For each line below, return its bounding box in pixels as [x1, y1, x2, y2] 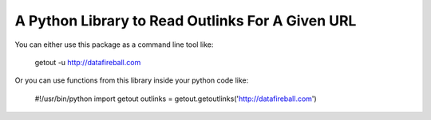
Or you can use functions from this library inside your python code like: [14, 75, 249, 85]
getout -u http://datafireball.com [34, 57, 141, 67]
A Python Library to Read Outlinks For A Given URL [14, 12, 357, 29]
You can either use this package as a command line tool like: [14, 40, 214, 49]
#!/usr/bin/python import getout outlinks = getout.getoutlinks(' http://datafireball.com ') [34, 94, 317, 103]
